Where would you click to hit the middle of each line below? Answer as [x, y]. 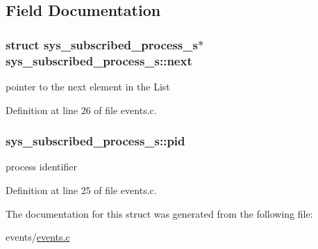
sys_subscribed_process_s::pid [95, 141]
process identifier [41, 167]
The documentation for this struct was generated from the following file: [159, 213]
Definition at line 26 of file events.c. [81, 110]
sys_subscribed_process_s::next [99, 60]
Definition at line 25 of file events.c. [81, 190]
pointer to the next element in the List [88, 86]
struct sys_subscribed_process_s [102, 44]
